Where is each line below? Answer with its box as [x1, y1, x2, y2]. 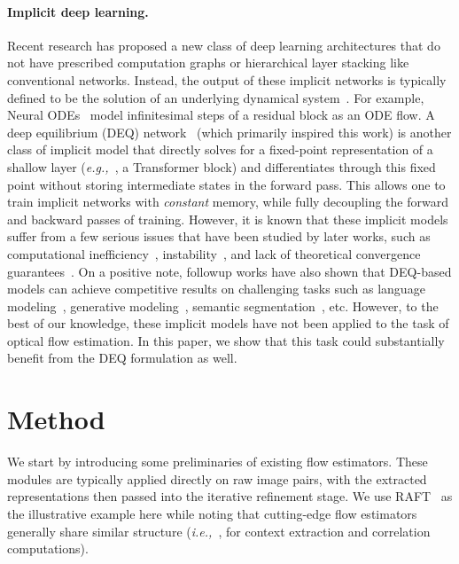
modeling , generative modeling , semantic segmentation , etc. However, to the [7, 296, 439, 315]
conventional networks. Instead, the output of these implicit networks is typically [7, 70, 447, 89]
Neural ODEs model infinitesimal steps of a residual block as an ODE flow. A [7, 106, 435, 124]
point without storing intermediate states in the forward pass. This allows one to [7, 175, 446, 193]
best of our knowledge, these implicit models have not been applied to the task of [7, 314, 449, 333]
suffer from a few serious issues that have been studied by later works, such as [7, 227, 431, 246]
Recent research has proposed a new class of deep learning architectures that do [7, 35, 440, 54]
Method [7, 401, 105, 437]
